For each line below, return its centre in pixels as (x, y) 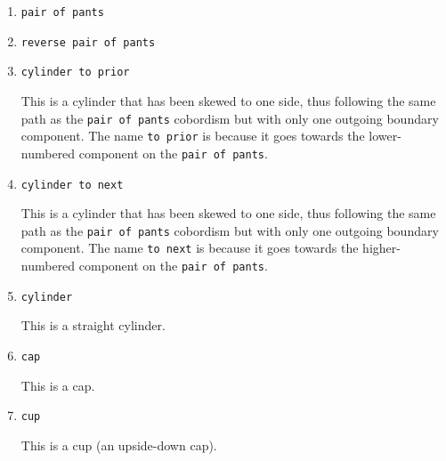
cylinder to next (72, 185)
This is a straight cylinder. (93, 325)
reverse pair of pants (88, 42)
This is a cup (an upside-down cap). (119, 445)
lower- (385, 136)
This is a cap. (58, 385)
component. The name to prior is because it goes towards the (193, 136)
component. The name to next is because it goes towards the (190, 248)
